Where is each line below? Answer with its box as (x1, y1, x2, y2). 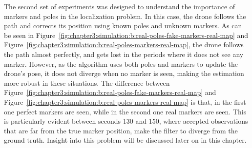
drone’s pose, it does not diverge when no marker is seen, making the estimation (4, 68, 244, 78)
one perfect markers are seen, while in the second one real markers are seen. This (4, 106, 247, 116)
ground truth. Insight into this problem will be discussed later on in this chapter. (4, 135, 247, 145)
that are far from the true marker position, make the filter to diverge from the (4, 125, 238, 135)
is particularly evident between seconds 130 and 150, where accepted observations (4, 116, 248, 126)
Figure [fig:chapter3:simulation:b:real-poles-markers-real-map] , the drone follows (4, 39, 244, 50)
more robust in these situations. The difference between (4, 77, 170, 88)
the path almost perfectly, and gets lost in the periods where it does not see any (4, 49, 244, 59)
